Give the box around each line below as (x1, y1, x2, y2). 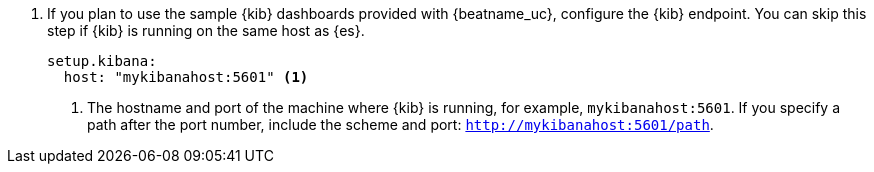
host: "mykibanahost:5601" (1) (63, 69, 309, 85)
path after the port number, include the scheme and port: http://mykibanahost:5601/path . (87, 116, 714, 133)
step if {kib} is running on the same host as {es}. (47, 22, 365, 39)
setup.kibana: (47, 53, 157, 69)
